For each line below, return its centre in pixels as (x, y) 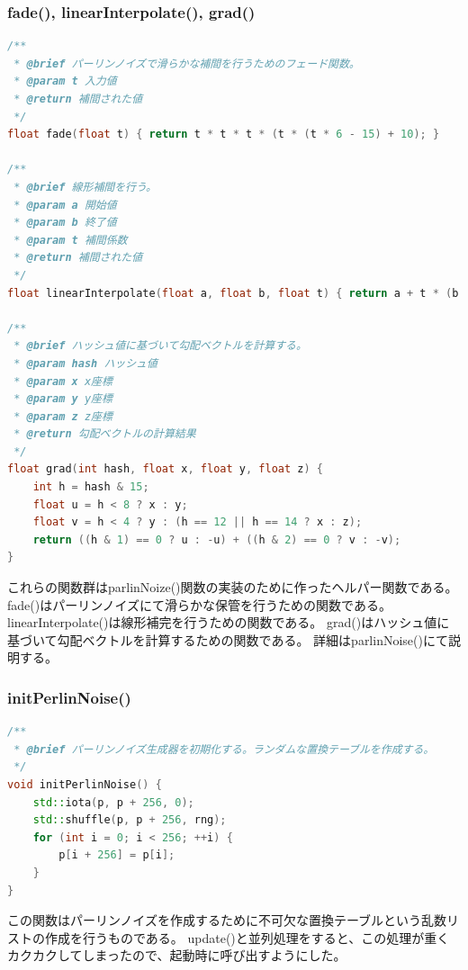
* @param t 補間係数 (71, 240)
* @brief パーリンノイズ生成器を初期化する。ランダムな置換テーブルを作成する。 (224, 749)
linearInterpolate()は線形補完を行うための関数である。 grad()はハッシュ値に (229, 622)
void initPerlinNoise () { (85, 785)
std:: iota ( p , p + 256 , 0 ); (113, 802)
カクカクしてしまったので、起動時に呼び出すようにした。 (177, 955)
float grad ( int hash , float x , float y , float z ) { (165, 469)
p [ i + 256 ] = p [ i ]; (117, 855)
